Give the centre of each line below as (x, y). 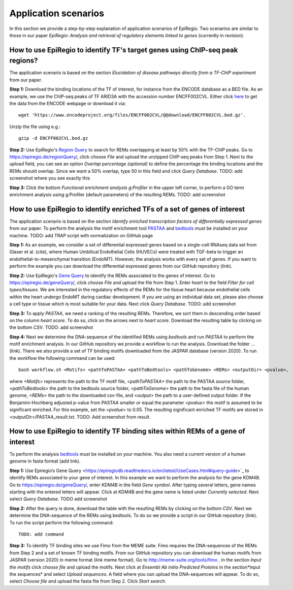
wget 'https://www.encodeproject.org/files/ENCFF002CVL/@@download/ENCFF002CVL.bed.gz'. (132, 115)
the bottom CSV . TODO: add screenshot (51, 327)
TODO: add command (41, 534)
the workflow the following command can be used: (62, 358)
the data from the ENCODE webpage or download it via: (68, 103)
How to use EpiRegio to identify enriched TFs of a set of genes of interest (127, 209)
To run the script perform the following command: (61, 522)
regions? (24, 61)
